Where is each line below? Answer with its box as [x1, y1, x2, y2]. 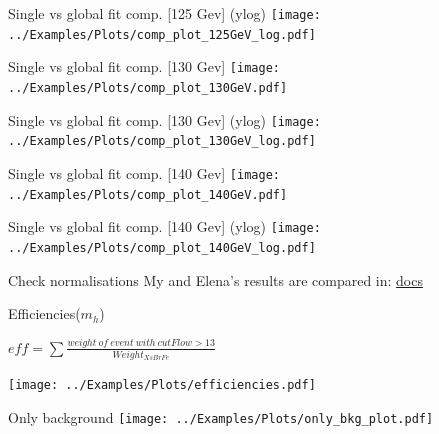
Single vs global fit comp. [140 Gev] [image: [8, 162, 280, 183]
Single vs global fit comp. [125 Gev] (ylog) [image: [8, 3, 321, 23]
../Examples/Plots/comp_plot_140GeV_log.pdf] [8, 240, 316, 255]
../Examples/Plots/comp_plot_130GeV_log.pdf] [8, 134, 316, 149]
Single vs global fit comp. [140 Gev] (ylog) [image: [8, 216, 321, 237]
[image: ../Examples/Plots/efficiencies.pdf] [8, 378, 316, 393]
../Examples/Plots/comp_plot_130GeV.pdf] [8, 80, 288, 95]
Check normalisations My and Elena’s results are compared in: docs [8, 269, 423, 290]
